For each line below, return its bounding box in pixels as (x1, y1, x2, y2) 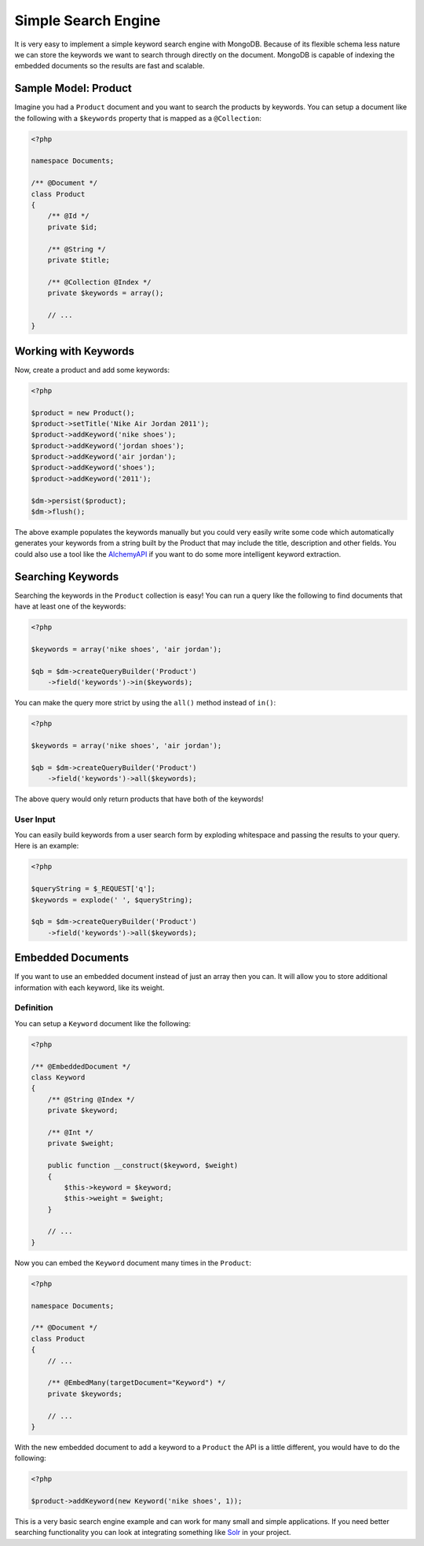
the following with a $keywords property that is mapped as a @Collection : (14, 113, 262, 123)
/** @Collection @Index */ (47, 278, 152, 286)
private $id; (47, 223, 98, 231)
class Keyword (31, 1073, 86, 1081)
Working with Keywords (14, 344, 135, 358)
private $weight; (47, 1139, 115, 1148)
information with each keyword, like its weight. (14, 983, 165, 992)
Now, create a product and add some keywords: (14, 365, 170, 374)
